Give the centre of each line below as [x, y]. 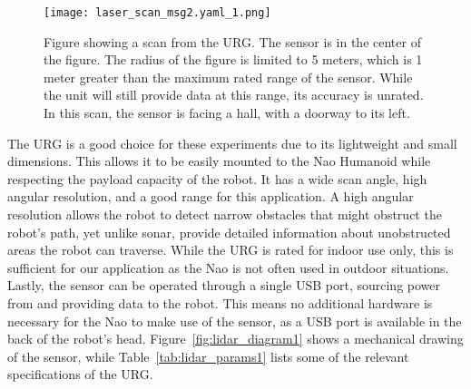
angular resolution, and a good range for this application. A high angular [211, 196]
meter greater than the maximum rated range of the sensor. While [228, 77]
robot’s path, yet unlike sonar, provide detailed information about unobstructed [229, 232]
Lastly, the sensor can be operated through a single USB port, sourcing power [224, 285]
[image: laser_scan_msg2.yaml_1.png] [157, 13]
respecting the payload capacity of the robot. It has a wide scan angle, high [217, 178]
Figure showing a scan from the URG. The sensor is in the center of [232, 41]
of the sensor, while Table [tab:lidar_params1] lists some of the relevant [208, 356]
